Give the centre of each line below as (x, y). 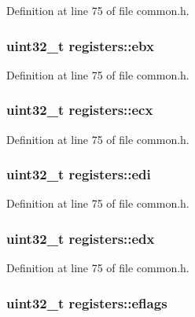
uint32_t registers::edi (79, 174)
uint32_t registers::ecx (80, 110)
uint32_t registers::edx (81, 238)
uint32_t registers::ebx (80, 45)
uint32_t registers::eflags (87, 302)
